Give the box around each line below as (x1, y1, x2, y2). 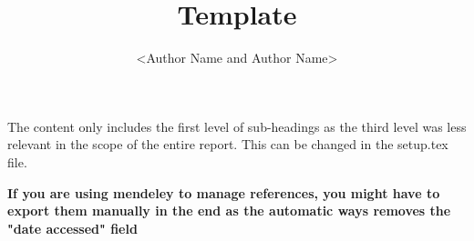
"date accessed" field (7, 218, 138, 237)
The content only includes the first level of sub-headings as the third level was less (7, 116, 467, 136)
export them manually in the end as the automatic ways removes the (7, 201, 451, 220)
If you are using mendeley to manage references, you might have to (7, 183, 440, 202)
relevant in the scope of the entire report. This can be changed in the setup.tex (7, 135, 448, 154)
